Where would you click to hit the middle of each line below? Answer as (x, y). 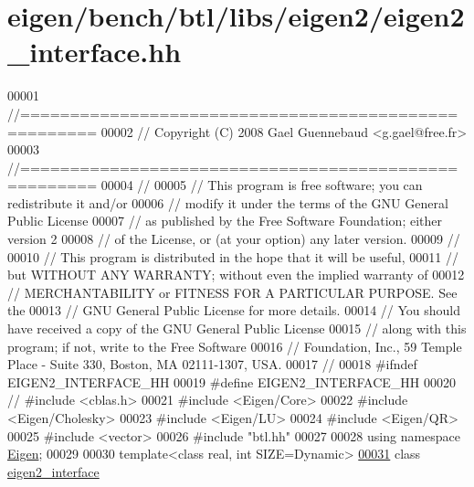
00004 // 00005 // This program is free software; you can (262, 185)
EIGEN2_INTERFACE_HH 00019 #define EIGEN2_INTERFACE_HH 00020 (232, 381)
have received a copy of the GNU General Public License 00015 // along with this (237, 328)
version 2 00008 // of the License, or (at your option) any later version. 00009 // (234, 239)
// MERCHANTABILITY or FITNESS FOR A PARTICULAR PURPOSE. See (232, 292)
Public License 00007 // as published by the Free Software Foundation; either (225, 221)
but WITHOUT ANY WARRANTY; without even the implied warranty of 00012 (236, 275)
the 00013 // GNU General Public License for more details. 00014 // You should (234, 310)
